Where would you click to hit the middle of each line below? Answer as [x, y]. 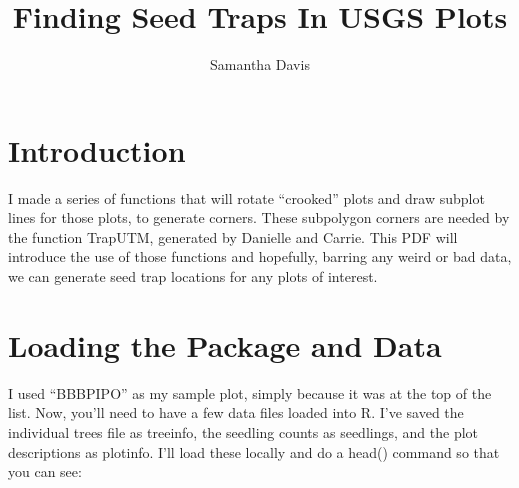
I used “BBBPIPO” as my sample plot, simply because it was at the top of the [250, 392]
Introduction [97, 149]
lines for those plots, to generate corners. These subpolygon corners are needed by [259, 217]
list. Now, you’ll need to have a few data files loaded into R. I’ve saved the [236, 412]
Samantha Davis [260, 64]
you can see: [45, 471]
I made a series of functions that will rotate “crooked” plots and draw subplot [246, 197]
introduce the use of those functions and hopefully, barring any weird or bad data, [260, 256]
